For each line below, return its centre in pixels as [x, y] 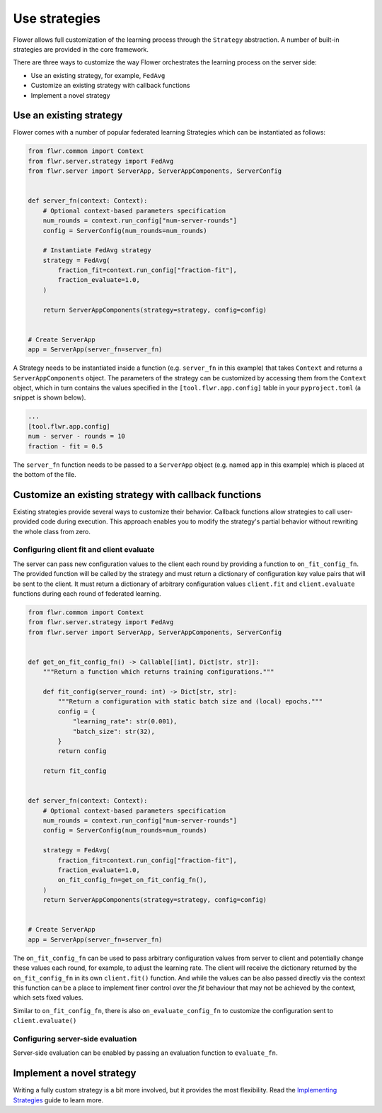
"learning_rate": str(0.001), [125, 722]
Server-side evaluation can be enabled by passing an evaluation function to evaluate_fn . [145, 1053]
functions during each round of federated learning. [87, 593]
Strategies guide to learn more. [58, 1100]
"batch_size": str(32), [114, 731]
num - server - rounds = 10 [76, 436]
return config [82, 751]
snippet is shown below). [50, 397]
